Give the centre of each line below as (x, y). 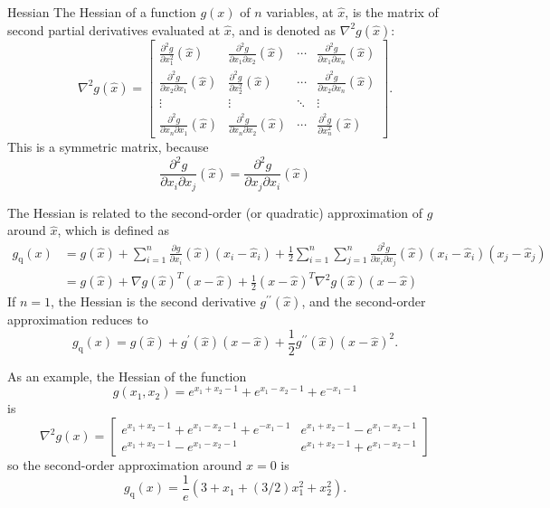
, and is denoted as (284, 29)
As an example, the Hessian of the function (127, 376)
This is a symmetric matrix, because (108, 146)
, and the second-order (364, 301)
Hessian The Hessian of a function (102, 12)
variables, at (300, 12)
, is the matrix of (392, 12)
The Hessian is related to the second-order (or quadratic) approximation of (215, 212)
